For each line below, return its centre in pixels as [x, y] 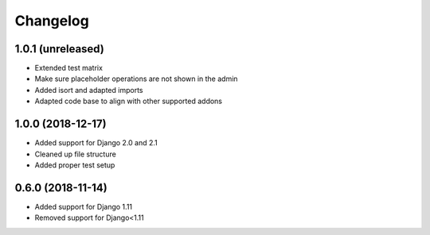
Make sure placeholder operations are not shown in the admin [136, 79]
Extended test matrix [69, 68]
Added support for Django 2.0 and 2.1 [96, 143]
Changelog [52, 21]
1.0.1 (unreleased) [60, 49]
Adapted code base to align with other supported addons [129, 101]
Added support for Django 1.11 [84, 206]
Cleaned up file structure [76, 154]
